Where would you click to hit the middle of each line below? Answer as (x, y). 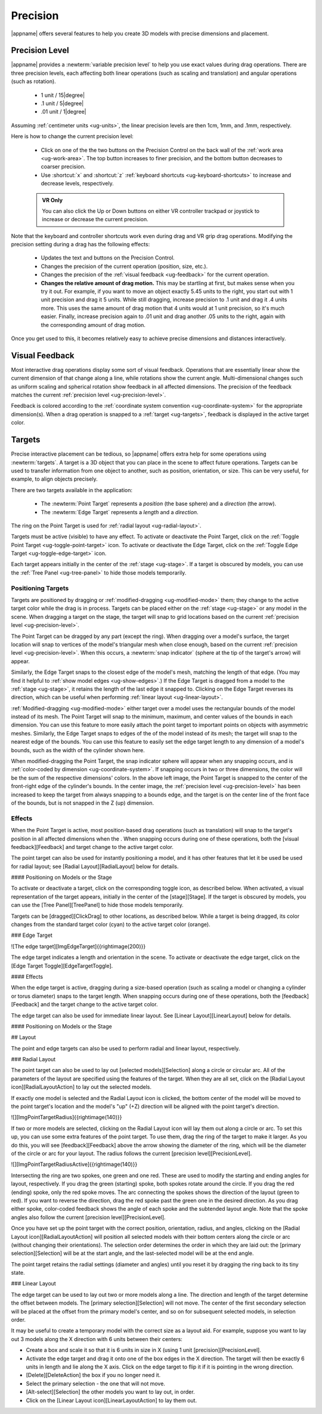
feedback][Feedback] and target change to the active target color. (92, 847)
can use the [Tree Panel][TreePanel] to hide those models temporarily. (97, 905)
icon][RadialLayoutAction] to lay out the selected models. (81, 1087)
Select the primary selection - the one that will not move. (95, 1384)
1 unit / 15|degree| (63, 95)
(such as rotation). (33, 81)
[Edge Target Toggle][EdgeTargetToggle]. (62, 966)
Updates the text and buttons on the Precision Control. (108, 258)
